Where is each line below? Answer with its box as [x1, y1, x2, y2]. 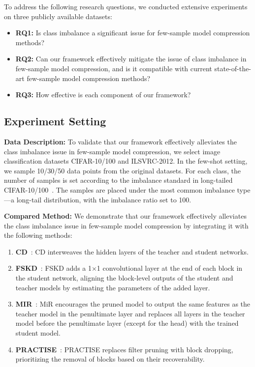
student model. [15, 328, 61, 338]
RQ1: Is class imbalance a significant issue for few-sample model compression [15, 28, 250, 38]
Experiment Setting [4, 113, 106, 129]
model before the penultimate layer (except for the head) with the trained [15, 318, 239, 328]
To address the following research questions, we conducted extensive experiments [4, 1, 248, 11]
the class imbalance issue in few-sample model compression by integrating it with [4, 220, 249, 230]
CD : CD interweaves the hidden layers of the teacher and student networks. [15, 246, 249, 256]
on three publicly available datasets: [4, 11, 112, 21]
